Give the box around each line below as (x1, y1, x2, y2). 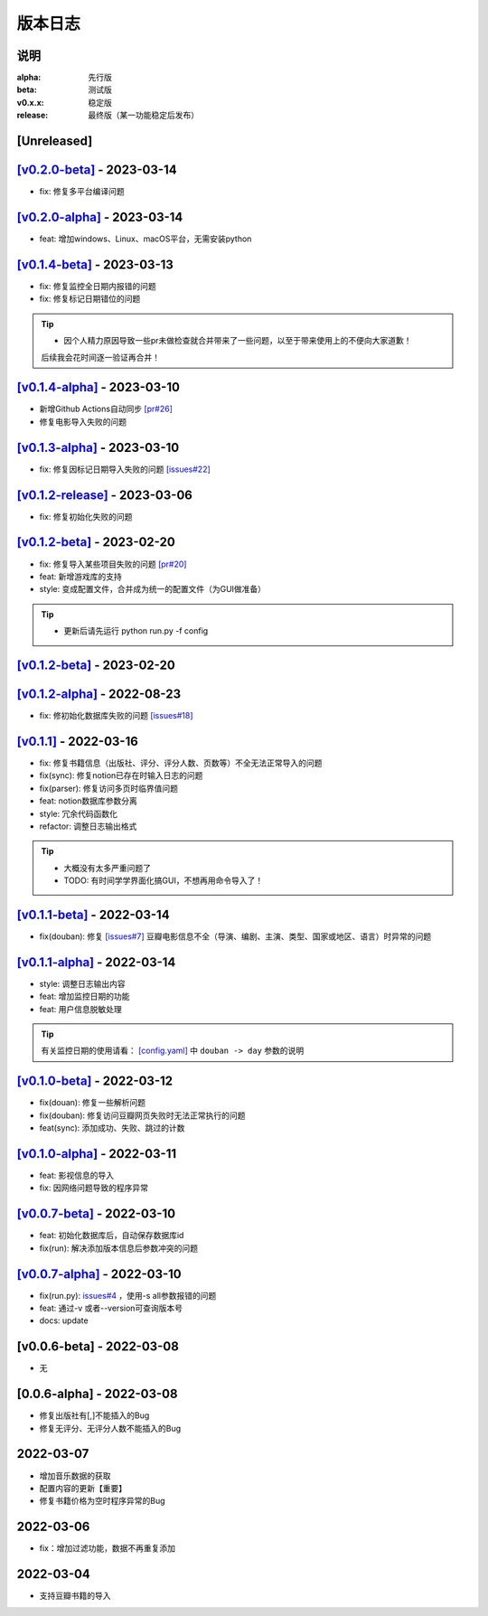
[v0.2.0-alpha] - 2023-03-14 (16, 209, 183, 225)
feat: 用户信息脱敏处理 (39, 1003, 122, 1014)
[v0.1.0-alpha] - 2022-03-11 (16, 1146, 177, 1161)
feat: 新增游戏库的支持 (39, 570, 122, 582)
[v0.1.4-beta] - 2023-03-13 (16, 257, 174, 272)
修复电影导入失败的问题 (39, 416, 127, 427)
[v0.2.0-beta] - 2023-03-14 (16, 163, 177, 178)
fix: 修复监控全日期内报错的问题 (39, 280, 157, 291)
